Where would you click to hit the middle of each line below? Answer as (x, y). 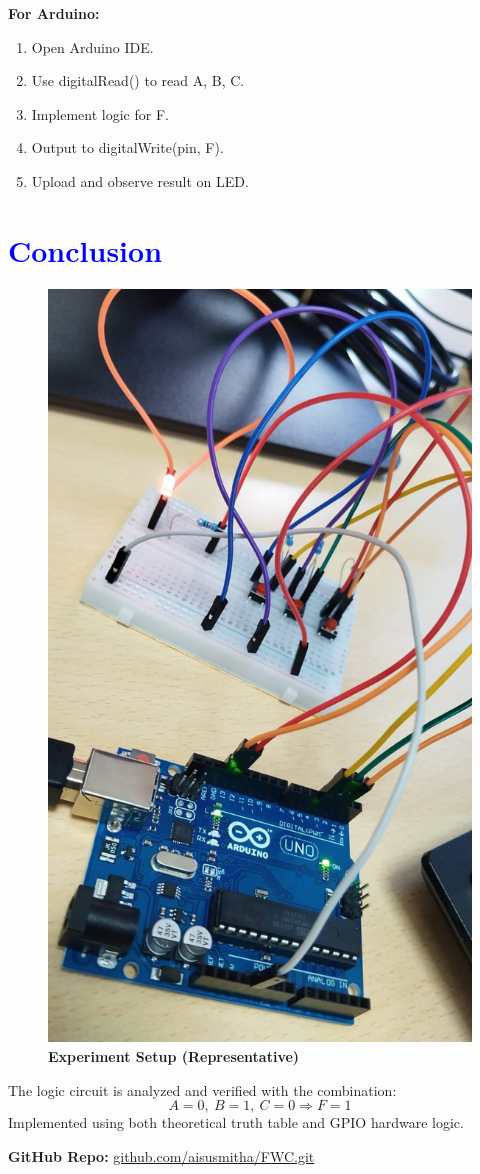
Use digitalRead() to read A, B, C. (138, 80)
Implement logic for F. (100, 113)
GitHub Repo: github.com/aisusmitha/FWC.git (161, 1155)
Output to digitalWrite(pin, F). (127, 147)
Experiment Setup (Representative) (174, 1056)
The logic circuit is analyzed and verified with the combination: (202, 1089)
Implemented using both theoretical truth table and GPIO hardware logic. (236, 1122)
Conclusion (85, 249)
